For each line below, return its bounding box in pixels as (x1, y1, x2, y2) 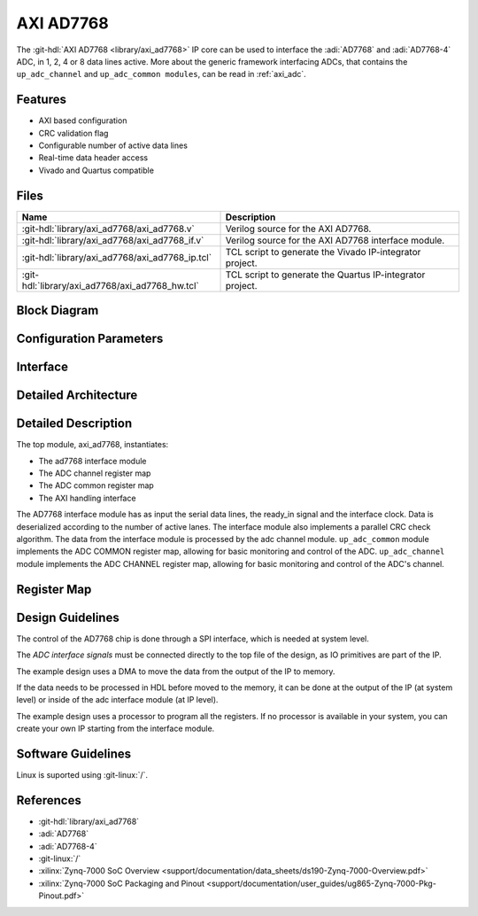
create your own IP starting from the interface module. (16, 723, 215, 734)
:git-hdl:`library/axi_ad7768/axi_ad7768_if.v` (21, 234, 204, 246)
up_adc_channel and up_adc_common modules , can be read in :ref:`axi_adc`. (16, 69, 307, 80)
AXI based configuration (38, 115, 127, 126)
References (16, 793, 81, 808)
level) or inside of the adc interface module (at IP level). (16, 695, 219, 705)
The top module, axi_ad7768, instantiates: (16, 439, 169, 450)
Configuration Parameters (16, 331, 164, 346)
